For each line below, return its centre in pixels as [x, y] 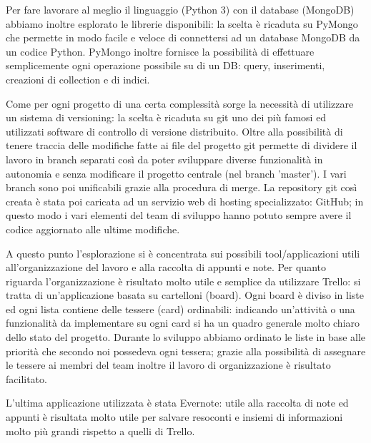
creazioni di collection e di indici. [78, 79]
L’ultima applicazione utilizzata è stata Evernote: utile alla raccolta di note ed [177, 403]
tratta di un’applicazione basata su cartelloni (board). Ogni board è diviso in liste [185, 295]
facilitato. [26, 378]
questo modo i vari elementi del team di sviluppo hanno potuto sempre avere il [179, 215]
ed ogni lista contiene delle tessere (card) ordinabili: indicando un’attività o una [180, 309]
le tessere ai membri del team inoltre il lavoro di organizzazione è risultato [168, 365]
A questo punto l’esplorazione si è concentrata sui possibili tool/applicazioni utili [183, 253]
